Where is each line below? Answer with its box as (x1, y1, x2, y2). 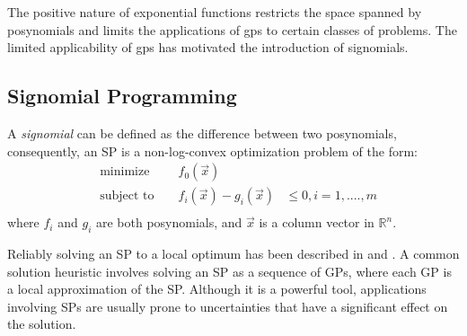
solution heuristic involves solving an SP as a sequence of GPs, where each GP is (7, 261, 452, 280)
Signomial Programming (7, 82, 237, 110)
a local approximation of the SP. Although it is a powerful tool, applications (7, 279, 427, 298)
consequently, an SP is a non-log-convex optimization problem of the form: (7, 141, 419, 160)
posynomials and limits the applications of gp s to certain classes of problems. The (7, 20, 457, 39)
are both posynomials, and (95, 213, 242, 232)
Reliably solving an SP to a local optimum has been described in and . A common (7, 244, 460, 263)
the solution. (7, 314, 76, 333)
